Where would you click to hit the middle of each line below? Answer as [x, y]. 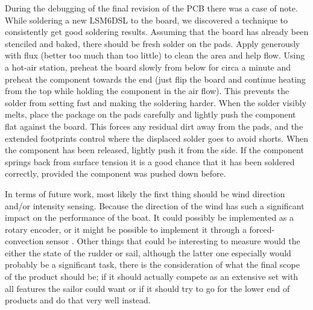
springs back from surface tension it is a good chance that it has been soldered [150, 161]
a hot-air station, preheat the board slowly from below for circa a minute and [148, 67]
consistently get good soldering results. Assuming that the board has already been [157, 32]
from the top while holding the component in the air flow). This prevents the [147, 91]
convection [24, 241]
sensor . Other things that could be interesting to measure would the [173, 241]
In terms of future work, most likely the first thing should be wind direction [145, 193]
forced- [262, 229]
